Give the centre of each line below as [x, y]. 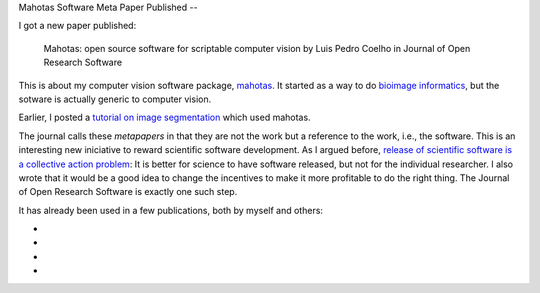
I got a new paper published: [77, 26]
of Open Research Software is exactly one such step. [128, 192]
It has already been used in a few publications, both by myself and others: [171, 210]
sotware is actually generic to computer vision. [115, 99]
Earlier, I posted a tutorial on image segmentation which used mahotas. [164, 117]
